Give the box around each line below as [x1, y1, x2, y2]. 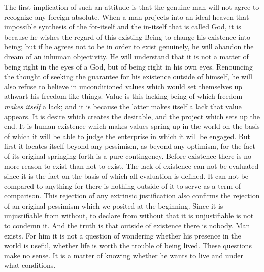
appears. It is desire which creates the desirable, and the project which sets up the [4, 111, 260, 121]
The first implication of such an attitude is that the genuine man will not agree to [4, 2, 259, 12]
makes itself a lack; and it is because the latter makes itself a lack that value [4, 100, 242, 111]
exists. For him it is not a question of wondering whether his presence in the [4, 230, 241, 241]
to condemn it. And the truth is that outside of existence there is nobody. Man [4, 220, 250, 231]
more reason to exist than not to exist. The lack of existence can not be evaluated [4, 160, 259, 171]
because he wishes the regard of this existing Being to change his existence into [4, 31, 250, 42]
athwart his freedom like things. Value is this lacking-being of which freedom [4, 91, 243, 101]
